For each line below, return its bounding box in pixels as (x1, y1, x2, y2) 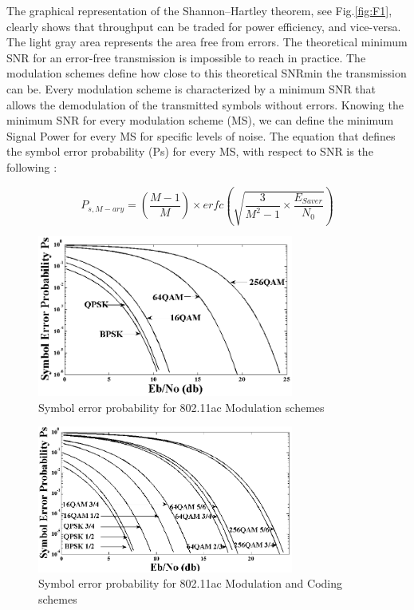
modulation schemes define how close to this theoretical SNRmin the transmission (6, 65, 407, 81)
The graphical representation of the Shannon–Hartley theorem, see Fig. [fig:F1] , (6, 2, 392, 18)
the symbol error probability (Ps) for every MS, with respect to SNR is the (6, 143, 373, 160)
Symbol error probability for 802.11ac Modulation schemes (38, 398, 325, 415)
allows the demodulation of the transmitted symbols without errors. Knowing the (6, 96, 404, 113)
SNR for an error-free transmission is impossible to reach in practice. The (6, 49, 366, 65)
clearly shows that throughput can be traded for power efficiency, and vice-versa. (6, 18, 401, 34)
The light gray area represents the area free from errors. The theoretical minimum (6, 34, 408, 50)
